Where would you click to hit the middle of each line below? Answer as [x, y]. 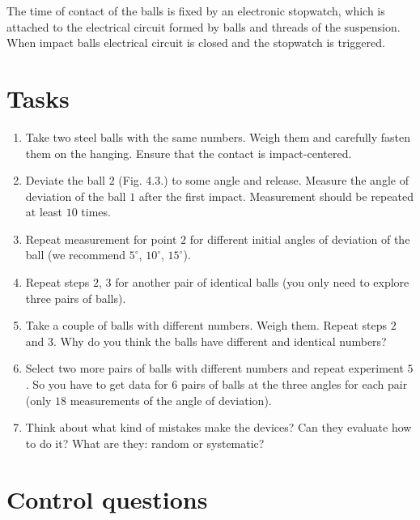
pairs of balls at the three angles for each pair [294, 384]
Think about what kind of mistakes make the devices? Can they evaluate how [218, 427]
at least [44, 212]
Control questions [107, 499]
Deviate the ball [65, 180]
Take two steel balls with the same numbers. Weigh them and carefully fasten [218, 136]
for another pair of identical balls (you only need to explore [262, 282]
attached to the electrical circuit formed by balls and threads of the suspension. [204, 26]
